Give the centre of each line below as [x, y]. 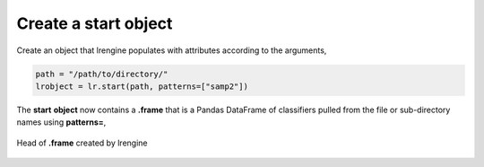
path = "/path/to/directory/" [102, 74]
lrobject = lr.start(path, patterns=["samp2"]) [142, 86]
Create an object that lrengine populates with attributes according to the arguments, [172, 50]
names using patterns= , [61, 122]
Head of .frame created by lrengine [82, 143]
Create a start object [95, 23]
